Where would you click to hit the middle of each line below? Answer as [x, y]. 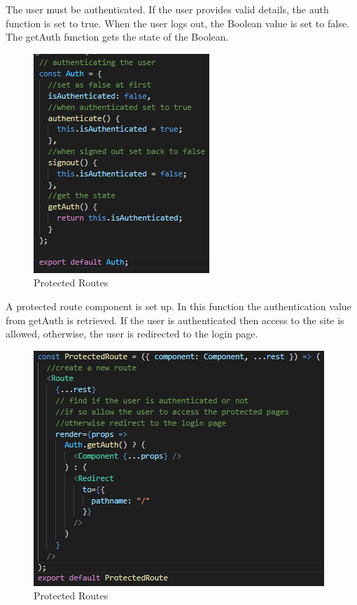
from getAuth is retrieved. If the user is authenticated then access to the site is [175, 320]
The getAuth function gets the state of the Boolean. [117, 37]
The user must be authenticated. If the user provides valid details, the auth [167, 9]
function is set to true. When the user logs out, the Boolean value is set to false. [177, 23]
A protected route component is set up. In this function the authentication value [178, 306]
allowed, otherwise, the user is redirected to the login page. [132, 334]
